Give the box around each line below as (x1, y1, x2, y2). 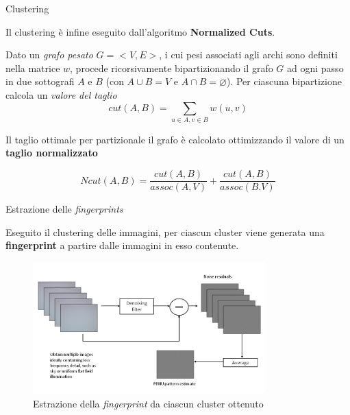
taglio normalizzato (5, 145, 98, 160)
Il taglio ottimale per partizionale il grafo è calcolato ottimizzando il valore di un (5, 132, 345, 146)
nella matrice (5, 60, 60, 75)
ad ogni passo (287, 60, 344, 75)
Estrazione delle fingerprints (5, 202, 123, 216)
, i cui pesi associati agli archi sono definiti (159, 47, 338, 62)
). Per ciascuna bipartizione (226, 74, 342, 88)
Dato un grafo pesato (5, 47, 93, 62)
